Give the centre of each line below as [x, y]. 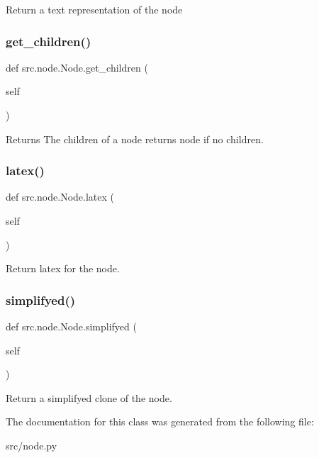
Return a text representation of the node [94, 9]
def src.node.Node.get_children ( [77, 67]
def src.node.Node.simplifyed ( [71, 326]
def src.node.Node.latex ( [60, 197]
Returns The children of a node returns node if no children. [135, 139]
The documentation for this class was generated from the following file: [160, 421]
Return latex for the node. [63, 268]
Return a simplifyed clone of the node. [89, 397]
